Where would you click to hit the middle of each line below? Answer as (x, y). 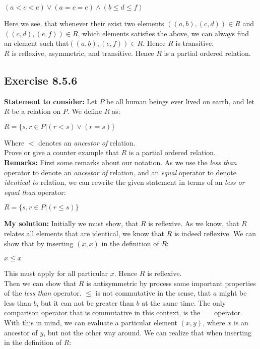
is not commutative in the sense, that (153, 293)
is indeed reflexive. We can (215, 233)
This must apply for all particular (56, 273)
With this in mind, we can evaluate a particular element (91, 323)
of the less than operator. (43, 293)
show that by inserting (39, 243)
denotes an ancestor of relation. (87, 142)
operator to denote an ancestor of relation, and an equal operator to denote (120, 172)
